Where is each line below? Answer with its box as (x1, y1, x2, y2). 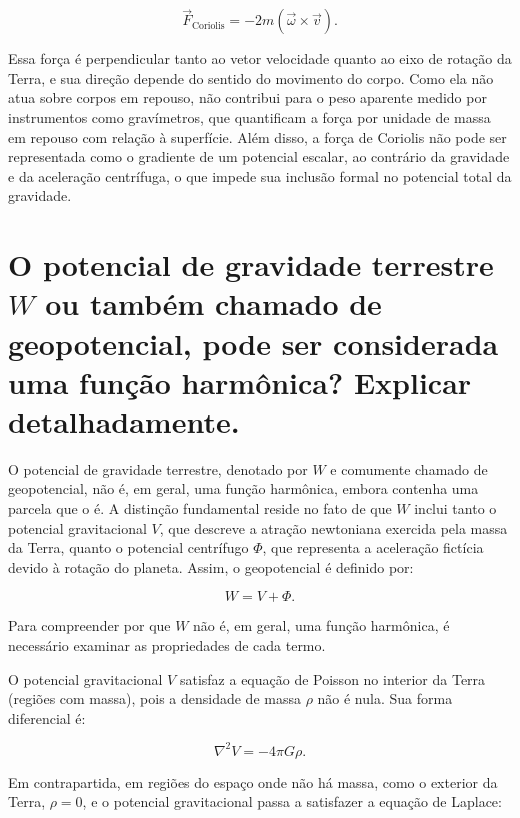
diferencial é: (8, 707, 86, 728)
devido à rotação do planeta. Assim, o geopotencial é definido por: (8, 556, 414, 577)
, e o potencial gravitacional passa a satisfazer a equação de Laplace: (82, 791, 502, 812)
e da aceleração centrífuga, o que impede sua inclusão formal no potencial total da (8, 165, 512, 186)
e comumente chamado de (330, 458, 488, 479)
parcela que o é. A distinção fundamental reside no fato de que (8, 498, 392, 519)
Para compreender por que (8, 615, 171, 636)
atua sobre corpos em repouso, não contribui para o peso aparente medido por (8, 87, 487, 108)
